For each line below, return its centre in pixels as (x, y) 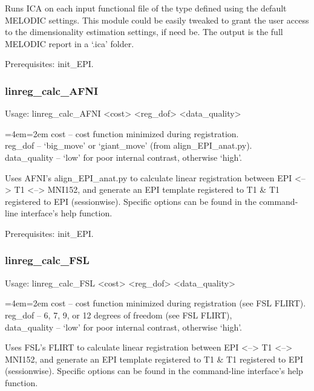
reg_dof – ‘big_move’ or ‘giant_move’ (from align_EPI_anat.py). (129, 145)
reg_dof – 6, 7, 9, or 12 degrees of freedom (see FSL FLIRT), (119, 315)
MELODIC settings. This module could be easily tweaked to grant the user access (157, 20)
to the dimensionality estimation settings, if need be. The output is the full (144, 32)
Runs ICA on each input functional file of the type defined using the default (146, 8)
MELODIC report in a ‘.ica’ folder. (70, 43)
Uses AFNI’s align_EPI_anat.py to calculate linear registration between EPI (149, 177)
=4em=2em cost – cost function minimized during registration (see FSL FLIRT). (155, 303)
